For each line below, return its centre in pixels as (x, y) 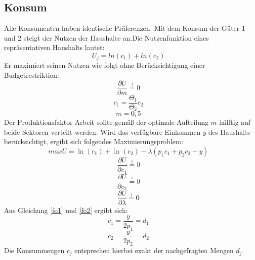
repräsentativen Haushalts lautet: (54, 47)
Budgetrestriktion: (32, 75)
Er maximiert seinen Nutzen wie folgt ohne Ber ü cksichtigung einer (105, 65)
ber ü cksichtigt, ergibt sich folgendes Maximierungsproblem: (94, 141)
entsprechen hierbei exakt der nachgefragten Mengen (154, 250)
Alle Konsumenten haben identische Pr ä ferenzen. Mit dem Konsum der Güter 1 (125, 28)
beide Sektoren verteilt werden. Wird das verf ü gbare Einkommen (102, 131)
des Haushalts (229, 131)
